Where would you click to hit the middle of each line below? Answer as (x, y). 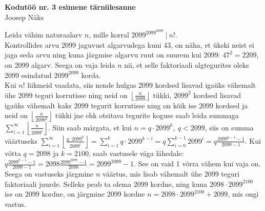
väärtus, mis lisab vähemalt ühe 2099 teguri (171, 173)
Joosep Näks (24, 17)
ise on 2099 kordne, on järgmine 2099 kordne (75, 194)
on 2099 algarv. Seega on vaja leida (60, 65)
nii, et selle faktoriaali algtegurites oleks (187, 65)
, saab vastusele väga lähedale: (136, 153)
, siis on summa (229, 127)
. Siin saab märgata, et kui (90, 127)
